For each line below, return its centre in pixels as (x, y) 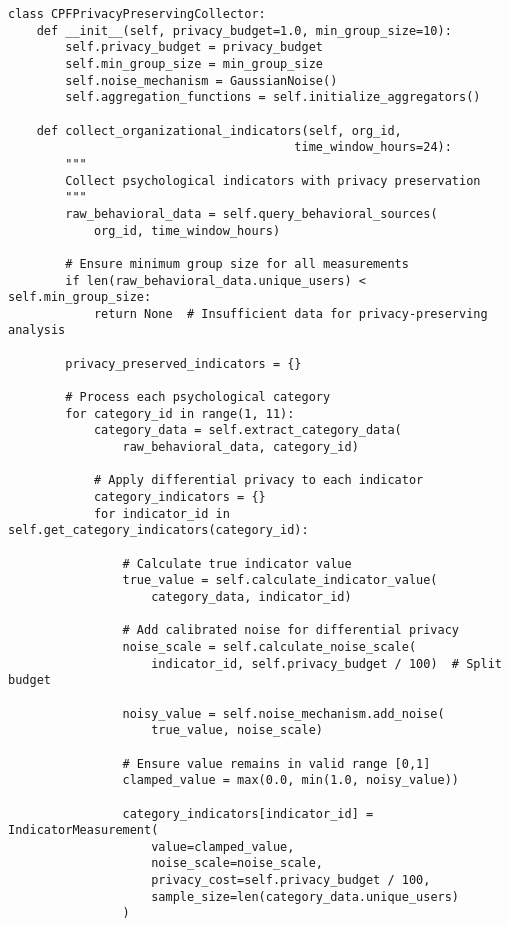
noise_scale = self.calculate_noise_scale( (269, 646)
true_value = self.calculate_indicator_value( (280, 580)
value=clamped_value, (223, 846)
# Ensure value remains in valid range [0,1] (276, 763)
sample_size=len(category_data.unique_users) (305, 896)
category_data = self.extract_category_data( (247, 430)
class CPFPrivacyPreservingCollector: (137, 14)
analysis (37, 330)
